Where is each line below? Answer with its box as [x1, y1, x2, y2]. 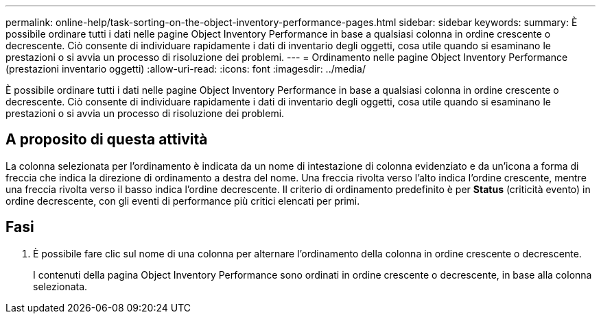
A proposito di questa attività [5, 131, 208, 149]
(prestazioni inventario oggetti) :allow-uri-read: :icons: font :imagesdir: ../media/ [5, 63, 366, 75]
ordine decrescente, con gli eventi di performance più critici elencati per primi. [5, 194, 360, 207]
